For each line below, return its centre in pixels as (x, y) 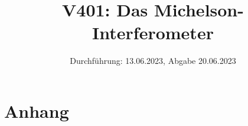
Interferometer (153, 33)
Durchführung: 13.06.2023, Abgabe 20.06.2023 (153, 61)
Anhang (37, 110)
